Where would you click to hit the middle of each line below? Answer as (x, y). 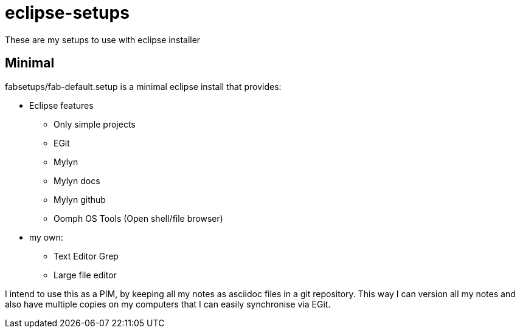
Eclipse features (61, 105)
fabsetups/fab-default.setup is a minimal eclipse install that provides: (143, 86)
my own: (46, 237)
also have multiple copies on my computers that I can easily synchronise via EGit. (168, 304)
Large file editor (85, 275)
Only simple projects (95, 124)
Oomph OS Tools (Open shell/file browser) (138, 218)
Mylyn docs (77, 180)
